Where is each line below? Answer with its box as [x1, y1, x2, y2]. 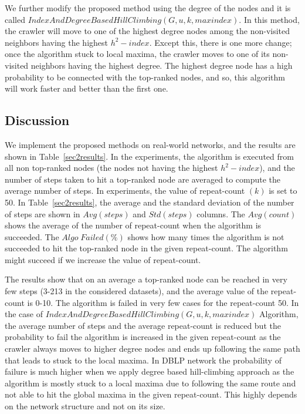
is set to [269, 184, 297, 197]
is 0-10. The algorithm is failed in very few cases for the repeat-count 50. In [27, 296, 299, 308]
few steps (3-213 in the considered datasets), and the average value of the [5, 285, 269, 297]
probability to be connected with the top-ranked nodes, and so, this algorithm [5, 70, 285, 83]
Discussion [5, 111, 70, 129]
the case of [5, 308, 43, 320]
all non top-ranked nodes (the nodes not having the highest [5, 161, 218, 174]
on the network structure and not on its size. [5, 400, 165, 412]
